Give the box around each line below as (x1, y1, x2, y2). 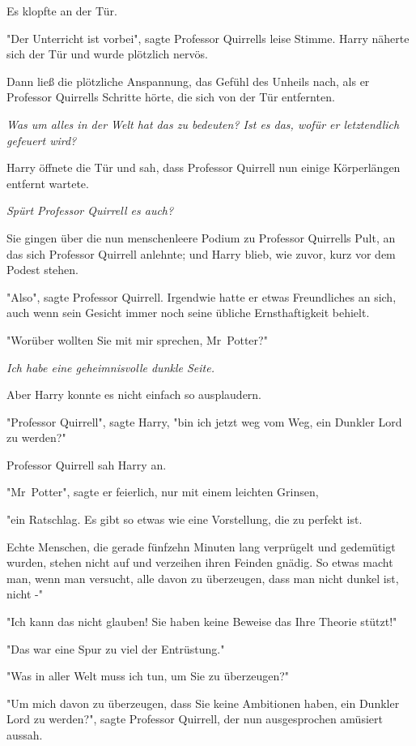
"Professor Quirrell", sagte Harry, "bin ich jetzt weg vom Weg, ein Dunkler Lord (6, 413, 402, 430)
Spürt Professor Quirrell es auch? (6, 202, 174, 219)
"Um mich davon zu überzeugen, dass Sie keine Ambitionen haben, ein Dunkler (6, 694, 400, 711)
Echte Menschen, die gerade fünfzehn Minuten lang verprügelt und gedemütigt (6, 538, 396, 555)
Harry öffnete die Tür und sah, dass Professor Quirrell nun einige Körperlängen (6, 159, 401, 176)
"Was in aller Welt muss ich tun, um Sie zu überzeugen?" (6, 667, 290, 684)
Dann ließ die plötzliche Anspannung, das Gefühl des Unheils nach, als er (6, 72, 370, 89)
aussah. (6, 727, 43, 743)
